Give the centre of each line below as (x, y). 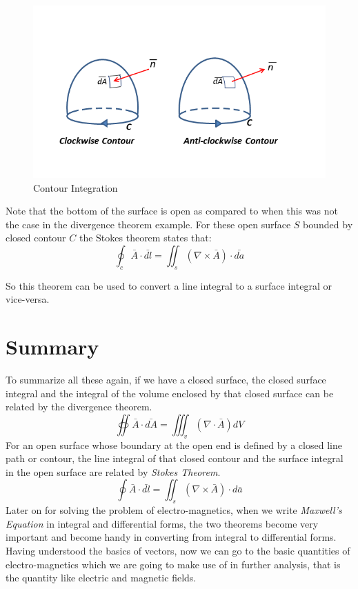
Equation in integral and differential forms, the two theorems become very (162, 523)
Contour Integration (76, 187)
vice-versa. (28, 299)
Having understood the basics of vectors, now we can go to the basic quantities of (178, 550)
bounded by (328, 224)
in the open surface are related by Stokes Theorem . (113, 471)
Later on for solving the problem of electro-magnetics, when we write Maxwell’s (174, 510)
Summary (52, 347)
